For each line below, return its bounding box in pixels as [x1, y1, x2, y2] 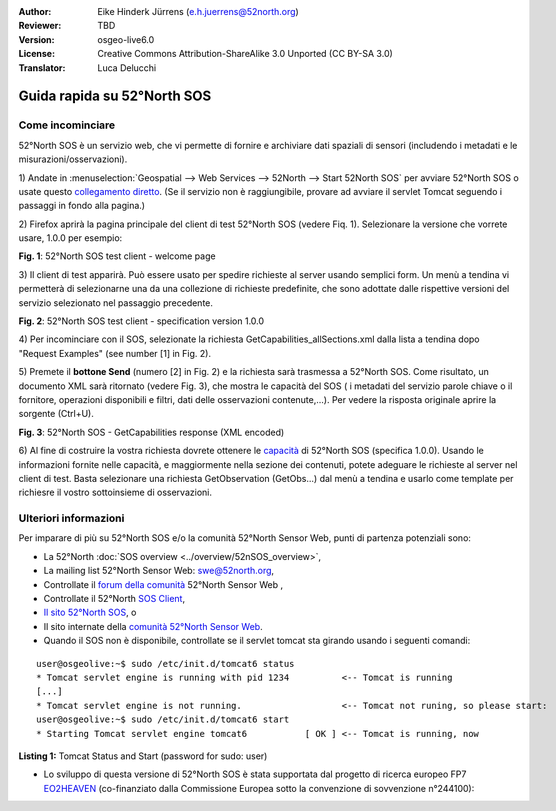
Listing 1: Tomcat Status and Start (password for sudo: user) [18, 750, 268, 762]
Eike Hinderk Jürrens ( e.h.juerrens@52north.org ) [97, 6, 299, 17]
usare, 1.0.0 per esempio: [18, 232, 123, 244]
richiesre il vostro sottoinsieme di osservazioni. [18, 486, 212, 499]
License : [18, 48, 55, 60]
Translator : [18, 61, 66, 74]
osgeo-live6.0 [97, 33, 155, 45]
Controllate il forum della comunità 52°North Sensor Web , [43, 578, 284, 590]
